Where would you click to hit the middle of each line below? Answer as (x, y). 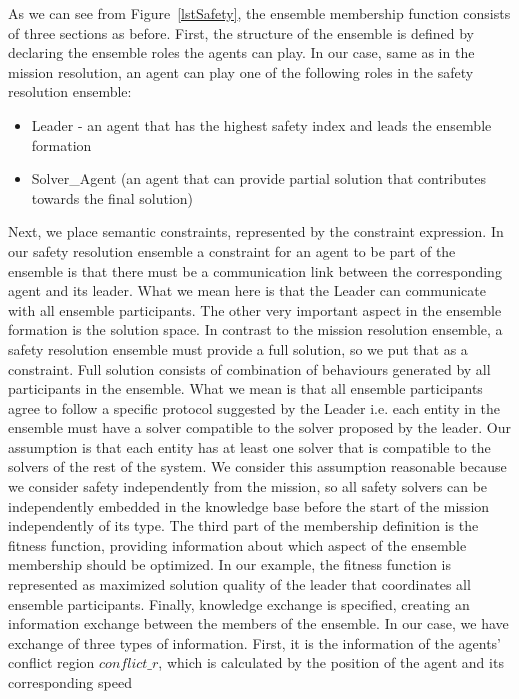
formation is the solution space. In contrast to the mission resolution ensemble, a (255, 329)
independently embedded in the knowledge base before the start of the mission (249, 505)
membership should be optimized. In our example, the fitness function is (230, 564)
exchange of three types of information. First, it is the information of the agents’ (255, 642)
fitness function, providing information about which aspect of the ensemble (237, 544)
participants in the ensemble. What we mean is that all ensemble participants (245, 388)
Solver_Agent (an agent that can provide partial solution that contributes (258, 178)
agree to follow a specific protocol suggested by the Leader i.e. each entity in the (254, 407)
